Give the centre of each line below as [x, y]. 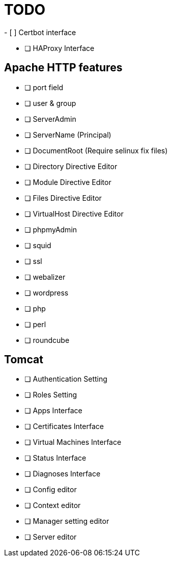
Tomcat [24, 360]
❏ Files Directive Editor [63, 198]
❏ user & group [50, 103]
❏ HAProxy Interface [60, 48]
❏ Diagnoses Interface [63, 474]
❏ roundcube [47, 340]
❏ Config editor [51, 490]
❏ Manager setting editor [67, 521]
